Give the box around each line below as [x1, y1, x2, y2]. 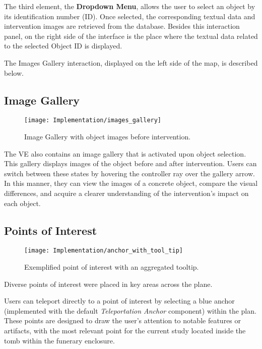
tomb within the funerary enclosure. [4, 335, 115, 345]
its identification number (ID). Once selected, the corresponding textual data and [4, 11, 255, 21]
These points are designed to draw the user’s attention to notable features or [4, 315, 241, 326]
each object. [4, 197, 41, 208]
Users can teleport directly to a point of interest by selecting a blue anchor [4, 295, 235, 306]
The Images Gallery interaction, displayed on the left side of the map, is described [4, 57, 258, 68]
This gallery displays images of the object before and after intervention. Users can [4, 158, 257, 169]
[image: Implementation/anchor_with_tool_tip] [24, 247, 183, 255]
